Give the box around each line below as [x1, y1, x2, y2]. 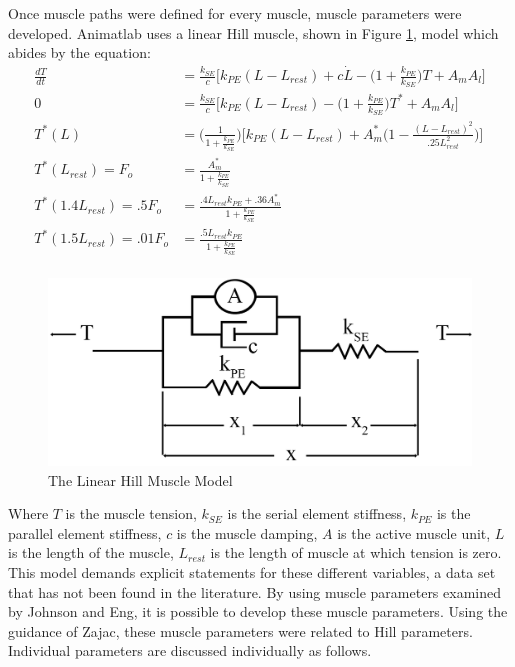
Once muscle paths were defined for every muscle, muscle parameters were [8, 3, 462, 23]
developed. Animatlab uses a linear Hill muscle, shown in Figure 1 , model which [8, 22, 499, 43]
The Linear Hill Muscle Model [48, 469, 233, 490]
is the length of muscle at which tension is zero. [210, 542, 502, 563]
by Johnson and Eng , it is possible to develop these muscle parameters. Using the [8, 601, 508, 622]
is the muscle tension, [65, 503, 197, 524]
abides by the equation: [8, 42, 151, 63]
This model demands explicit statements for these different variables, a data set [8, 561, 496, 582]
